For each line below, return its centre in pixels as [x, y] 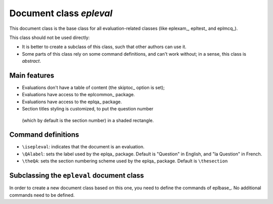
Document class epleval [61, 13]
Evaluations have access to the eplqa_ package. [72, 102]
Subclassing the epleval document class [77, 175]
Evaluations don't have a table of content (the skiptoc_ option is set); [94, 88]
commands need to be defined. [42, 195]
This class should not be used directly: [50, 37]
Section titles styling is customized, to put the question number [88, 109]
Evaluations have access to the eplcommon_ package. [78, 95]
